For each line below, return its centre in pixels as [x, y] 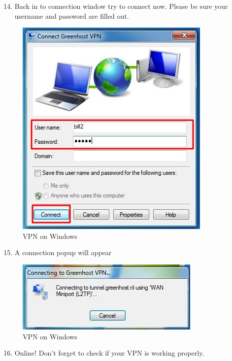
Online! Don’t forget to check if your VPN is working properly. [109, 353]
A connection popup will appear [63, 252]
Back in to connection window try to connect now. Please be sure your [121, 6]
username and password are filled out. [72, 16]
